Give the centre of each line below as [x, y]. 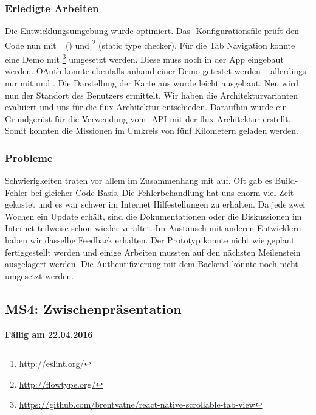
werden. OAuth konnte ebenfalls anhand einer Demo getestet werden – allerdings [156, 71]
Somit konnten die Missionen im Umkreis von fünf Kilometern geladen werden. [152, 131]
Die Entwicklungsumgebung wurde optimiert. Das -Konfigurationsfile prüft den [152, 31]
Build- [287, 180]
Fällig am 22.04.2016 [49, 334]
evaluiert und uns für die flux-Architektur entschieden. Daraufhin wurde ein [146, 107]
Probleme [29, 157]
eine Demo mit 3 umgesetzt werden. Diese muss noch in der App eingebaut [144, 58]
